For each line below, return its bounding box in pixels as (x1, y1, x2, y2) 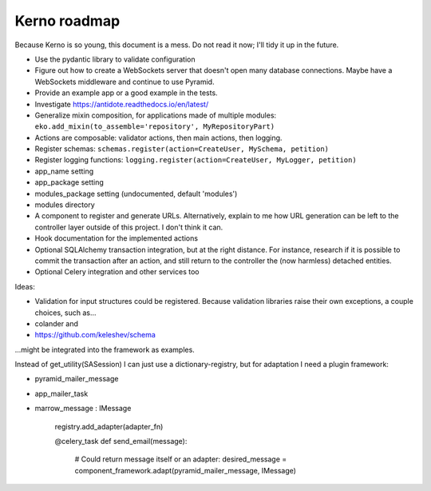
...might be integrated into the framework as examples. (14, 345, 195, 354)
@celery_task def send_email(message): (54, 437, 188, 446)
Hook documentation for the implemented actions (34, 234, 199, 243)
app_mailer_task (34, 389, 89, 398)
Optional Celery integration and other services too (34, 267, 200, 277)
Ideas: (14, 281, 35, 291)
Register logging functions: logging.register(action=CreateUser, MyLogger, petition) (34, 155, 357, 165)
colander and (34, 318, 79, 328)
